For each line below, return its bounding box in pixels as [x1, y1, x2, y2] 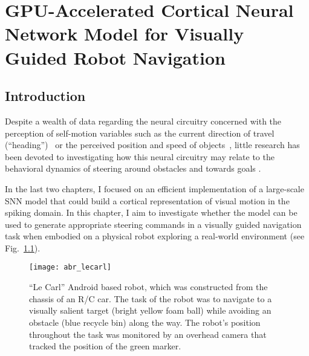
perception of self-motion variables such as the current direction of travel [5, 126, 275, 139]
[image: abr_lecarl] [29, 263, 112, 272]
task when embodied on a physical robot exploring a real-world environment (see [5, 230, 305, 242]
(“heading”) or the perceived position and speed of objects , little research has [5, 138, 300, 151]
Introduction [5, 86, 86, 105]
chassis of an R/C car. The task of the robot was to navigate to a [29, 292, 272, 305]
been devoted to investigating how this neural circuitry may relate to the [5, 150, 275, 163]
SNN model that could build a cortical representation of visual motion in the [5, 194, 290, 207]
